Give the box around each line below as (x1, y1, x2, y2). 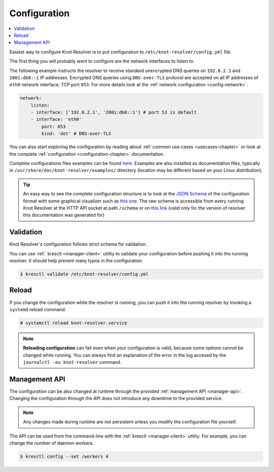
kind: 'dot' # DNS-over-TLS (41, 131, 112, 137)
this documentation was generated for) (23, 212, 105, 218)
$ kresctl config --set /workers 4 (20, 453, 109, 459)
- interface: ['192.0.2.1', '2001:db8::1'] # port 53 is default (30, 110, 197, 115)
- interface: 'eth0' (30, 117, 82, 122)
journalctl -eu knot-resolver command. (23, 359, 122, 365)
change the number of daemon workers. (9, 440, 94, 446)
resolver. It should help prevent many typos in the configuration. (9, 258, 144, 264)
